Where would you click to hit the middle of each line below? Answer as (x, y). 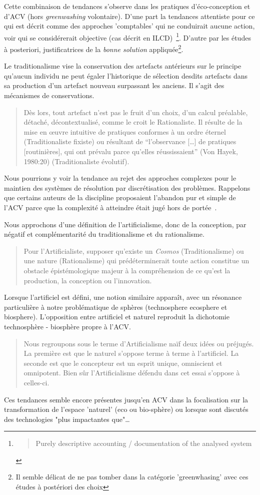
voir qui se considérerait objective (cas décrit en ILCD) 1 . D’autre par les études (127, 37)
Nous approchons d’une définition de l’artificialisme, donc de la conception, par (125, 224)
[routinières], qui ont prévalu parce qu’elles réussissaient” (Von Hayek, (131, 151)
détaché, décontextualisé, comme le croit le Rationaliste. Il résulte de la (133, 122)
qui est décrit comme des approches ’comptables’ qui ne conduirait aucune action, (129, 26)
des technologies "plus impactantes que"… (67, 419)
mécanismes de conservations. (49, 95)
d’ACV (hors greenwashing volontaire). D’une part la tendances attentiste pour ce (129, 16)
